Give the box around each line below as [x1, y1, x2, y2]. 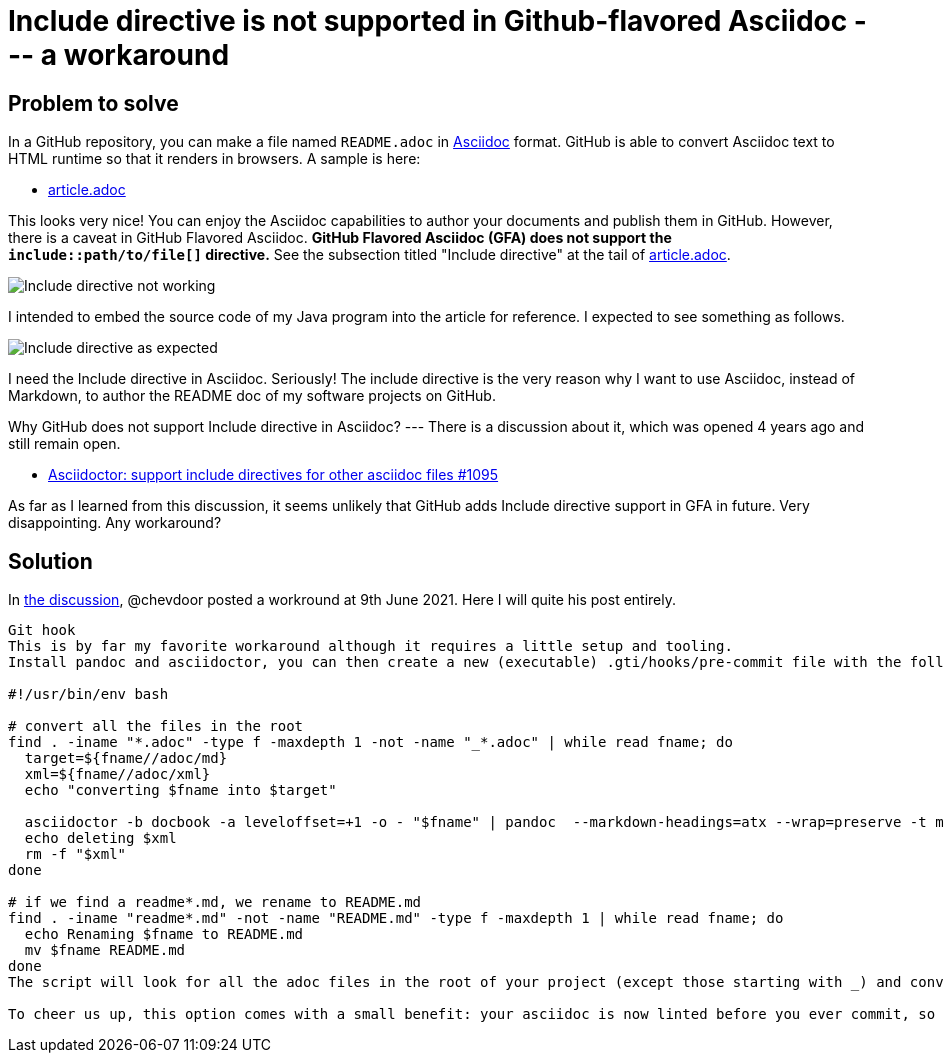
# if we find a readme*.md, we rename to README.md [8, 894, 422, 911]
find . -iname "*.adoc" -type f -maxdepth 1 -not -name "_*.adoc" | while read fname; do [8, 734, 733, 751]
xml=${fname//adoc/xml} [24, 766, 211, 783]
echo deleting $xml [24, 830, 177, 847]
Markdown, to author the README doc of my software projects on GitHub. [8, 387, 496, 405]
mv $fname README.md [24, 942, 186, 959]
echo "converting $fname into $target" [24, 782, 337, 799]
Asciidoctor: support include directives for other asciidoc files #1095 [48, 466, 499, 484]
